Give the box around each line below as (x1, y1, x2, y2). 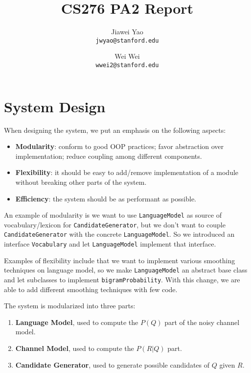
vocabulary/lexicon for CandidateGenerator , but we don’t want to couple (4, 219, 226, 229)
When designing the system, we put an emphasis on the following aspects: (4, 124, 226, 135)
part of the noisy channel (164, 317, 240, 327)
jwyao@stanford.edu (95, 37, 159, 44)
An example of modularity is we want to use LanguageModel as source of (4, 210, 222, 220)
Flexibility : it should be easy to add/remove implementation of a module (15, 167, 239, 177)
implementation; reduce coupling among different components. (15, 150, 202, 161)
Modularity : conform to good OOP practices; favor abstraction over (15, 141, 224, 151)
